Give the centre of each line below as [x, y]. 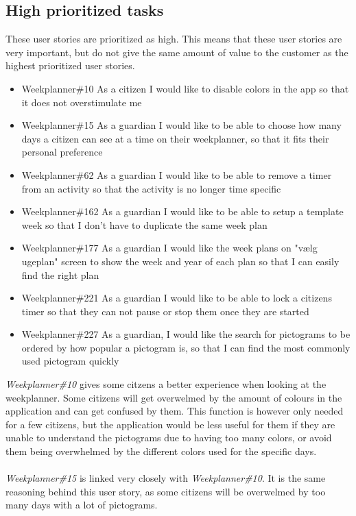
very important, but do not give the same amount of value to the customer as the [177, 52]
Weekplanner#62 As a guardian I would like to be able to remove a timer [177, 174]
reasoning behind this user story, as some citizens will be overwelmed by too [166, 491]
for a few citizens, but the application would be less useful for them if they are [170, 424]
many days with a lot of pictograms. [82, 505]
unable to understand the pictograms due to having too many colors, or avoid [169, 438]
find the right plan [60, 274]
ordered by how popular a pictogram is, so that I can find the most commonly [186, 347]
